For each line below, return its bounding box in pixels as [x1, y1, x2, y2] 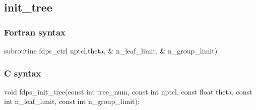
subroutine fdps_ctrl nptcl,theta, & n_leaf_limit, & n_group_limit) [4, 45, 218, 55]
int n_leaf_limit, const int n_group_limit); [4, 96, 140, 106]
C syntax [4, 66, 41, 79]
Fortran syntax [4, 25, 66, 38]
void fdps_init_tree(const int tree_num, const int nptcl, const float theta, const [4, 86, 252, 96]
